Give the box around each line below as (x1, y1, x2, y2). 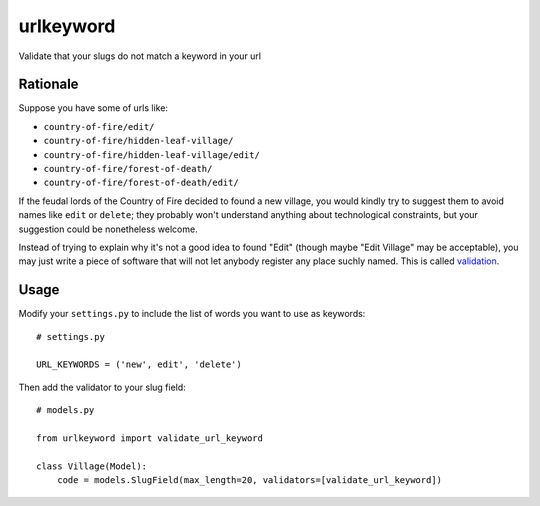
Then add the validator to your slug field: (18, 381, 187, 393)
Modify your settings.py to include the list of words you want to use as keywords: (18, 308, 366, 320)
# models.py (36, 405, 95, 416)
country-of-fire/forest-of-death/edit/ (43, 177, 239, 189)
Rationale (18, 76, 79, 93)
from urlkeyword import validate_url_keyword (36, 433, 264, 444)
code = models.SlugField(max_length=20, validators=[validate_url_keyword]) (56, 475, 443, 486)
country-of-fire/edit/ (43, 121, 155, 132)
